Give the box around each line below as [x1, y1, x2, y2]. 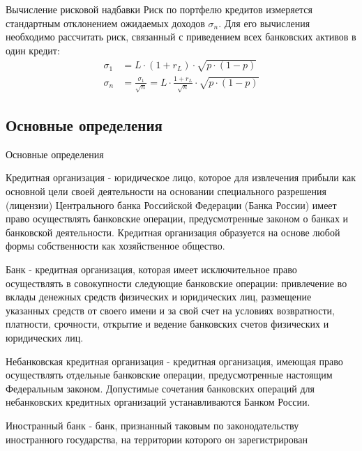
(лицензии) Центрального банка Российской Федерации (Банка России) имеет [6, 197, 337, 212]
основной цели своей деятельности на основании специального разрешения [6, 184, 326, 199]
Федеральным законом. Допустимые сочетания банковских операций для [6, 381, 315, 395]
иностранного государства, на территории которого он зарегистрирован [6, 431, 308, 446]
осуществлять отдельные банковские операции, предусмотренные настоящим [6, 367, 333, 382]
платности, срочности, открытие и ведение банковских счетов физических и [6, 316, 329, 331]
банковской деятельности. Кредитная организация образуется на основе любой [6, 224, 340, 239]
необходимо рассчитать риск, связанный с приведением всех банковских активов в [6, 29, 356, 44]
